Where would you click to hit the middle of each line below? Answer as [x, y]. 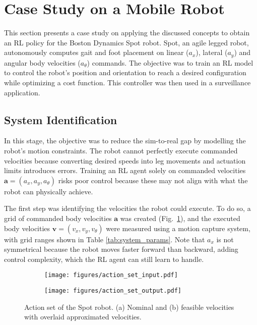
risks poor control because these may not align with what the [153, 180]
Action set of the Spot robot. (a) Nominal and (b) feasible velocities [129, 307]
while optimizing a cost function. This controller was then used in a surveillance [127, 82]
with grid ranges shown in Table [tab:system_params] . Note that [105, 239]
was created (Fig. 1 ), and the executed [180, 218]
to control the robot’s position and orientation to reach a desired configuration [125, 72]
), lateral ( [212, 52]
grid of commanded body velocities [58, 218]
